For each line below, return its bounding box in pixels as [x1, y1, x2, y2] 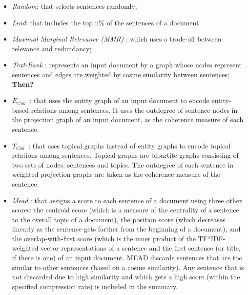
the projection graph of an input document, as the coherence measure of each [12, 114, 244, 125]
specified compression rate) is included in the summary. [12, 281, 178, 291]
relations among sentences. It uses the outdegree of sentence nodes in [31, 105, 238, 115]
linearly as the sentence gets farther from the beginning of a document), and [12, 224, 241, 234]
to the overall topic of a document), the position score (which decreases [12, 214, 226, 224]
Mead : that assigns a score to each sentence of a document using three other [12, 195, 242, 205]
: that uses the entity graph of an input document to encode [29, 95, 209, 105]
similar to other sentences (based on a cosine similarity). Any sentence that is [12, 262, 244, 272]
